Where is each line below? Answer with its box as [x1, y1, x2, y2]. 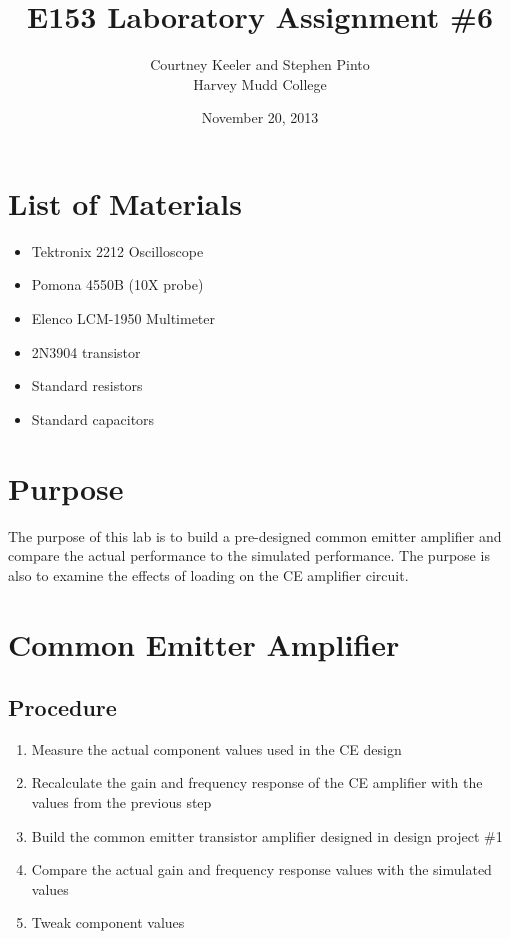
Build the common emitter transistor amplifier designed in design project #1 [31, 825, 503, 846]
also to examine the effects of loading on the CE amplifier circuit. [8, 564, 409, 585]
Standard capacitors [31, 408, 155, 429]
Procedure [8, 692, 117, 723]
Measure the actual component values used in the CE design [31, 738, 402, 759]
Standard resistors [31, 375, 143, 396]
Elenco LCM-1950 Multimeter [31, 308, 216, 329]
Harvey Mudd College [193, 73, 327, 94]
